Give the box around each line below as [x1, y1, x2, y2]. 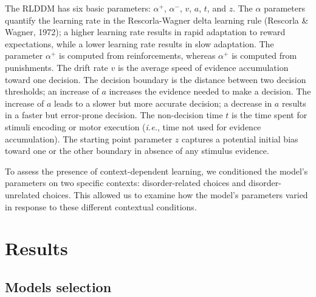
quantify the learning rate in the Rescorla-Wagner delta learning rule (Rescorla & [5, 13, 309, 26]
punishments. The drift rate [5, 61, 108, 73]
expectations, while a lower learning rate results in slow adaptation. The [5, 37, 274, 50]
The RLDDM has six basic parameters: [5, 2, 151, 14]
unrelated [5, 188, 40, 201]
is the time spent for [231, 108, 307, 121]
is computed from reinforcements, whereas [59, 49, 216, 62]
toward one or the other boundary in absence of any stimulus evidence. [5, 144, 269, 157]
